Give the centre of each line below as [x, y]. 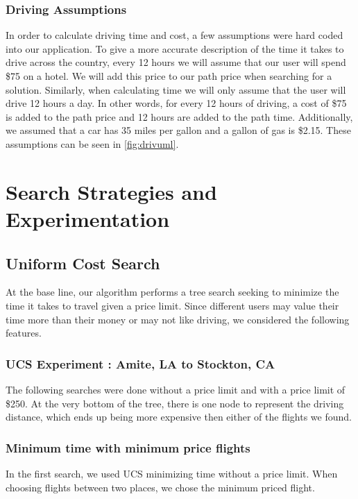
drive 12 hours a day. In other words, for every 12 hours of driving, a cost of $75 [176, 103]
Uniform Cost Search [83, 263]
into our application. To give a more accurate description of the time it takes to [175, 48]
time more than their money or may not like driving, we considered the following [178, 319]
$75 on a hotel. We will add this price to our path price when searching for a [169, 76]
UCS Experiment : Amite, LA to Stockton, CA [140, 363]
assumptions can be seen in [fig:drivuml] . [92, 143]
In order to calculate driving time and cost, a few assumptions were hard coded [174, 35]
